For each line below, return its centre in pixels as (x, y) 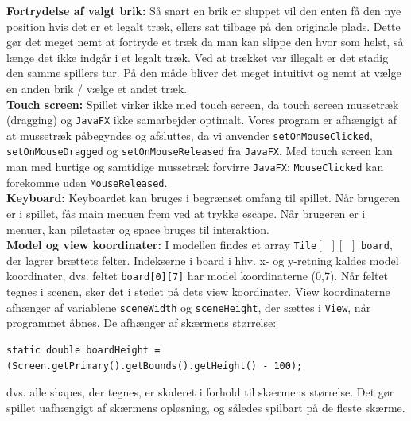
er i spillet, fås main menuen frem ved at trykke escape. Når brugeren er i (186, 214)
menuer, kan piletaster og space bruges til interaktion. (138, 229)
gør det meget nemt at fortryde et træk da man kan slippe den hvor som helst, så (205, 42)
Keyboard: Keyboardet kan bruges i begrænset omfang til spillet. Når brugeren (204, 198)
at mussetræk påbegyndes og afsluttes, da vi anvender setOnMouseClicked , (190, 135)
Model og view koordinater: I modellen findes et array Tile (162, 245)
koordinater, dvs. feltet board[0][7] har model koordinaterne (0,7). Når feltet (198, 276)
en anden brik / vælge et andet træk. (97, 88)
